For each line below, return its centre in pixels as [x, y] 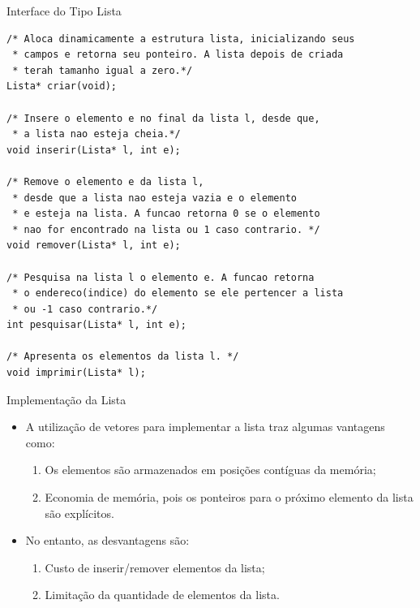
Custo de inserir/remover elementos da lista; [155, 567]
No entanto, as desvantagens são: [107, 540]
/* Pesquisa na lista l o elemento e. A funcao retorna [161, 277]
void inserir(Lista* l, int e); [94, 150]
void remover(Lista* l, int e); [94, 246]
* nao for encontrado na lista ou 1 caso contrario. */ [166, 229]
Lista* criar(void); [62, 86]
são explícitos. [79, 513]
